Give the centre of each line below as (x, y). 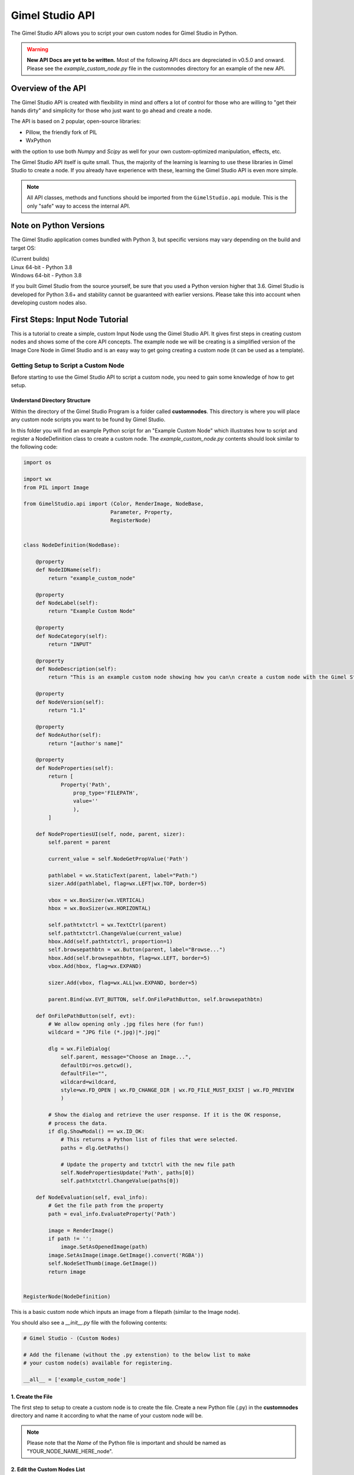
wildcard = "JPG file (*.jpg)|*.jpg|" (104, 1032)
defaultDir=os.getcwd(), (96, 1065)
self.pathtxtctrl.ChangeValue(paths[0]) (120, 1181)
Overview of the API (48, 88)
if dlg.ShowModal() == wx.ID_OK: (96, 1131)
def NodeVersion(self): (70, 702)
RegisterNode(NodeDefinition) (67, 1296)
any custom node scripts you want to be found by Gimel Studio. (88, 419)
